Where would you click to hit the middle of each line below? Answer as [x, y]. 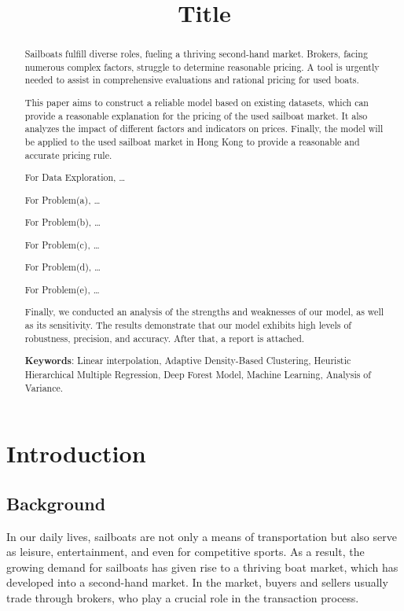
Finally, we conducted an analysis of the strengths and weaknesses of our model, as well [204, 312]
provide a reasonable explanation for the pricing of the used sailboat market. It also [196, 115]
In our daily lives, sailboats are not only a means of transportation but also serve [202, 536]
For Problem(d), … [63, 267]
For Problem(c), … [62, 244]
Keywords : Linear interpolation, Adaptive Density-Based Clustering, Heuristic [188, 361]
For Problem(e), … [62, 289]
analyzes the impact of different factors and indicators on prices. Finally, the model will [204, 129]
